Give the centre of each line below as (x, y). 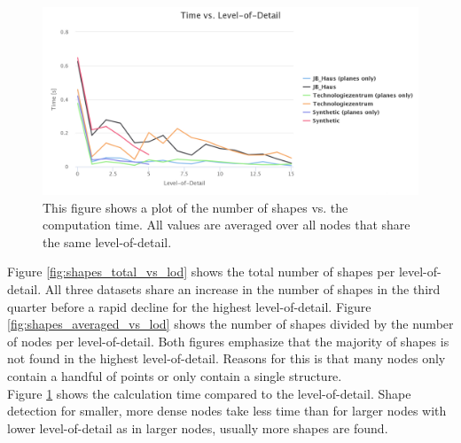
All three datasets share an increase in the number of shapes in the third (242, 288)
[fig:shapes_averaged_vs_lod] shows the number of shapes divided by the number (230, 324)
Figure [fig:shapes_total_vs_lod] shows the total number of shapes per (201, 272)
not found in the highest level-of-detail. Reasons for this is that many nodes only (227, 358)
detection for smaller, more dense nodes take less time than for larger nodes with (227, 411)
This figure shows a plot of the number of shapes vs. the (195, 207)
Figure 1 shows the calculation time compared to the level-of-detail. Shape (209, 393)
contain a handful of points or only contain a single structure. (175, 375)
